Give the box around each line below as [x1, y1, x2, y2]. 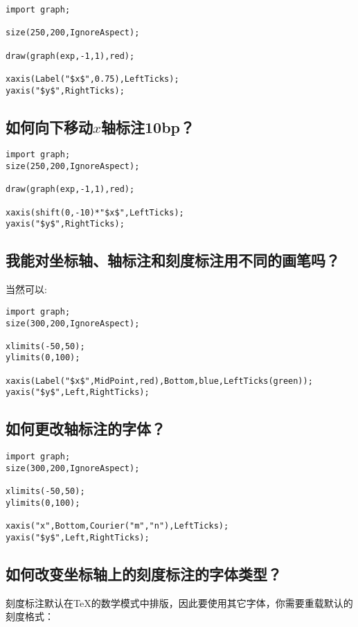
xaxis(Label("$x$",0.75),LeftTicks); [6, 73, 179, 84]
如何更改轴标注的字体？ [6, 418, 165, 439]
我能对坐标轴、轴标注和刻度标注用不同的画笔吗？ [6, 249, 340, 271]
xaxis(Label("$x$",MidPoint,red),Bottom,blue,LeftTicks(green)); [6, 376, 313, 386]
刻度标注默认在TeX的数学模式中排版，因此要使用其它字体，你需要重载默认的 [6, 595, 353, 610]
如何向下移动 [6, 116, 93, 137]
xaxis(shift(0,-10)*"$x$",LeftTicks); [6, 207, 184, 218]
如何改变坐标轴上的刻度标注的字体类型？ [6, 563, 282, 584]
